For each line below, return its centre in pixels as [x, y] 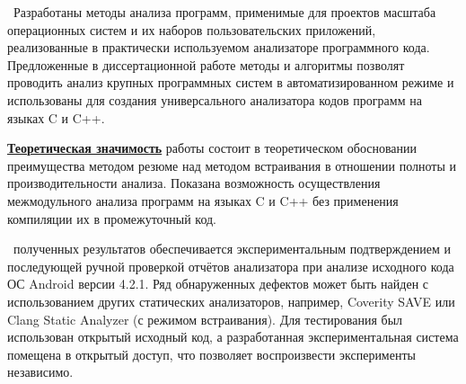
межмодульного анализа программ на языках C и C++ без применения [203, 200]
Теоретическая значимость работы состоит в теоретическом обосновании [212, 148]
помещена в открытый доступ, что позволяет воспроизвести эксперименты [211, 354]
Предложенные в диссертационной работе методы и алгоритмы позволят [206, 64]
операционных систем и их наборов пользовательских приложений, [192, 29]
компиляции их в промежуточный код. [112, 218]
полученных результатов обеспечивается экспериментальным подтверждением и [232, 249]
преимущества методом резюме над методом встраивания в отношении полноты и [232, 165]
